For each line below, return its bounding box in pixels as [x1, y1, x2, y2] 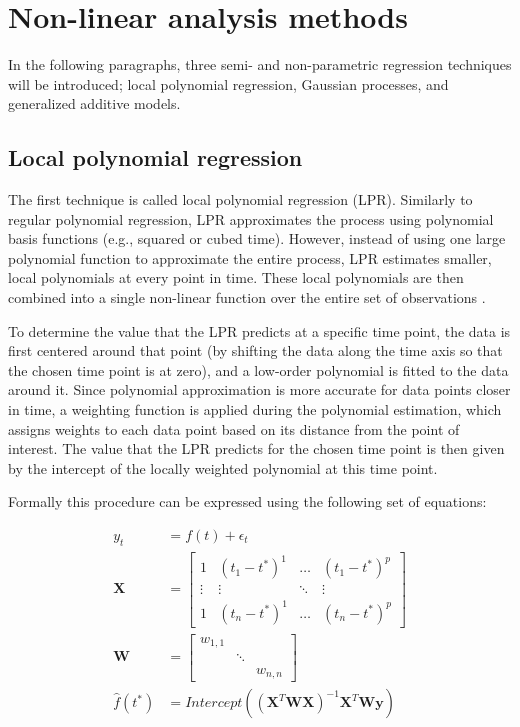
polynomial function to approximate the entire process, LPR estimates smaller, [8, 247, 492, 268]
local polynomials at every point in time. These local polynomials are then [8, 267, 464, 288]
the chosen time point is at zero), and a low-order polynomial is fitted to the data [8, 359, 509, 380]
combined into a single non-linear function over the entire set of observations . [8, 287, 486, 308]
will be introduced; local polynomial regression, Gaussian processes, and [8, 73, 449, 94]
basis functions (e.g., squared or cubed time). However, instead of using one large [8, 228, 506, 249]
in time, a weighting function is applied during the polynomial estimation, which [8, 399, 502, 420]
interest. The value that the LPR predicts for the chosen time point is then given [8, 438, 505, 459]
